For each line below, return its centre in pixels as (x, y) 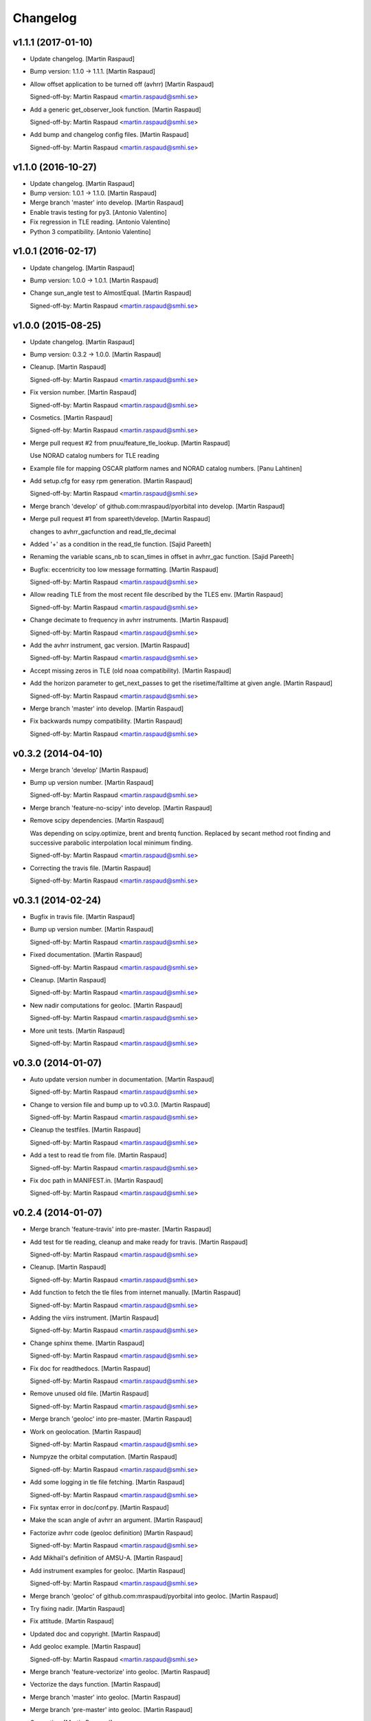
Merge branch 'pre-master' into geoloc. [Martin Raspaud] (111, 1710)
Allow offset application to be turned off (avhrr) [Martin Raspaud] (122, 84)
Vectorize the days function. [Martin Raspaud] (95, 1685)
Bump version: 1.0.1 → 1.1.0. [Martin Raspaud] (93, 193)
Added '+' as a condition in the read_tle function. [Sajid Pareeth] (121, 544)
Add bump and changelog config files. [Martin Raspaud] (109, 135)
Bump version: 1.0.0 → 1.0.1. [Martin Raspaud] (94, 280)
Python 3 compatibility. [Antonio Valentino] (90, 231)
